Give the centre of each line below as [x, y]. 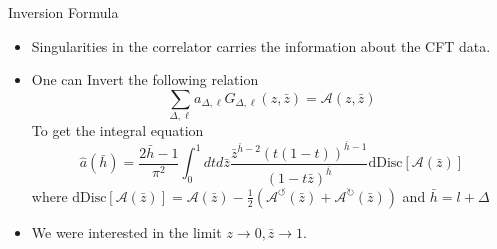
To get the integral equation [117, 130]
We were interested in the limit [126, 231]
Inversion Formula [63, 12]
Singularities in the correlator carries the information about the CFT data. [261, 45]
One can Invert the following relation [145, 79]
